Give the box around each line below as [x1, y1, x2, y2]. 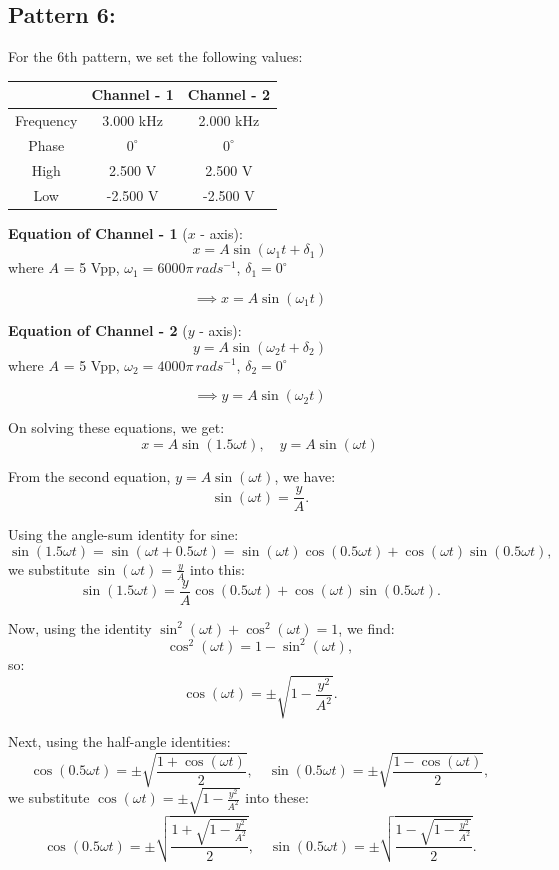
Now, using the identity [8, 617, 152, 638]
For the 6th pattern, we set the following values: [8, 46, 303, 67]
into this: [189, 558, 245, 579]
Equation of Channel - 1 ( [8, 222, 188, 243]
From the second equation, [8, 465, 171, 486]
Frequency [15, 110, 78, 131]
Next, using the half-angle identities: [8, 731, 231, 752]
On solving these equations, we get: [8, 417, 225, 438]
